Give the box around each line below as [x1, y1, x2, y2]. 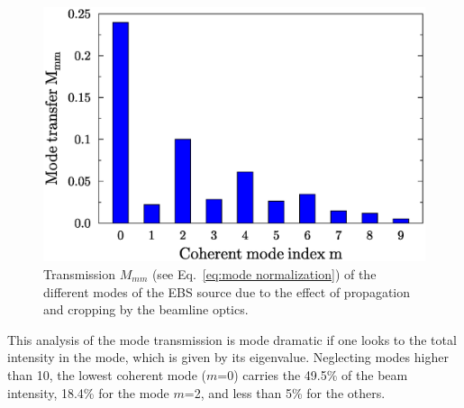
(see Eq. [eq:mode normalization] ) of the [151, 264, 377, 283]
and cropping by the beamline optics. [43, 300, 249, 319]
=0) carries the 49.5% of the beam [217, 365, 408, 384]
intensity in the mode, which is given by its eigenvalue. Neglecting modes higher [7, 348, 449, 367]
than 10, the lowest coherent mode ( [7, 365, 206, 384]
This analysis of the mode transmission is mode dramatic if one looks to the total [7, 330, 457, 349]
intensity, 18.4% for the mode [7, 383, 169, 402]
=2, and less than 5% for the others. [184, 383, 386, 402]
